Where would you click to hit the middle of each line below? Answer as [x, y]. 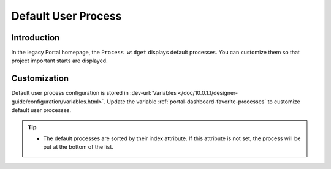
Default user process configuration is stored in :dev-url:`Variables [94, 93]
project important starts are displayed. [59, 61]
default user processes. [41, 110]
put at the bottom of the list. [78, 147]
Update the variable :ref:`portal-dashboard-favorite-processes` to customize [204, 102]
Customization [40, 79]
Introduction [36, 38]
